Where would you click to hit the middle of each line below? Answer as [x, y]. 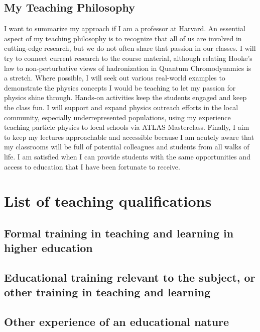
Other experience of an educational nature [117, 322]
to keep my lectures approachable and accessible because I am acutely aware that [129, 137]
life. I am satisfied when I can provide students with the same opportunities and [127, 156]
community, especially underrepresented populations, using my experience [117, 117]
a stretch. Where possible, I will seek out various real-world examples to [115, 78]
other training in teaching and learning [107, 292]
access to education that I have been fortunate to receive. [92, 166]
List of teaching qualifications [108, 201]
